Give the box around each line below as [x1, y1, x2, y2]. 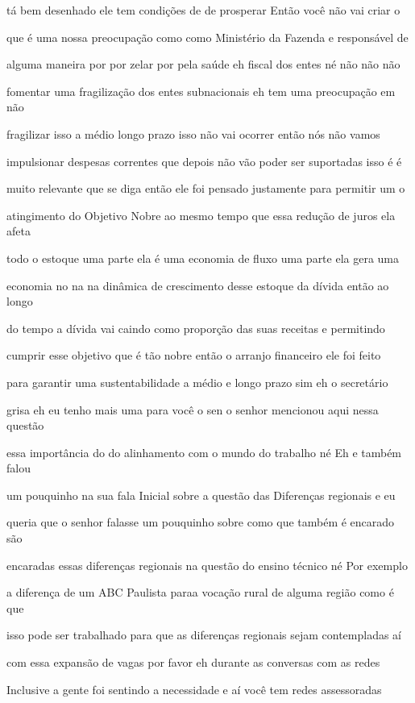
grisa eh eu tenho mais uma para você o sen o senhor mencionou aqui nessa [6, 401, 379, 418]
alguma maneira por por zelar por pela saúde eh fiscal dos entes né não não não [6, 56, 400, 73]
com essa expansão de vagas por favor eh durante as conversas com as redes [6, 654, 380, 671]
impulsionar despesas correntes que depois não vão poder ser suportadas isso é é [6, 152, 402, 169]
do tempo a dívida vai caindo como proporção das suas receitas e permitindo [6, 319, 385, 336]
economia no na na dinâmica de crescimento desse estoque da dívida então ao [6, 277, 389, 293]
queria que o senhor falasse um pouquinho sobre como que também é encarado [6, 514, 395, 530]
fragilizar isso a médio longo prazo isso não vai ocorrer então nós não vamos [6, 125, 380, 142]
